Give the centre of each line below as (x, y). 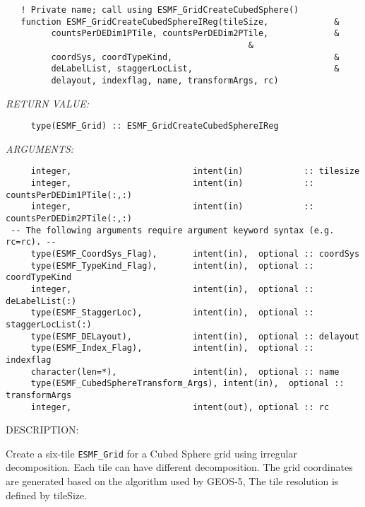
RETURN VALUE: (48, 103)
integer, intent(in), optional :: (172, 289)
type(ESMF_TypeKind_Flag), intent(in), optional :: (172, 266)
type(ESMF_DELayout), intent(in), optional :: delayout (195, 336)
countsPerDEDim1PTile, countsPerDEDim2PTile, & (195, 34)
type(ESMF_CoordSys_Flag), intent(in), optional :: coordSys (195, 254)
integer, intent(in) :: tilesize (195, 171)
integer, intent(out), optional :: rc (180, 407)
